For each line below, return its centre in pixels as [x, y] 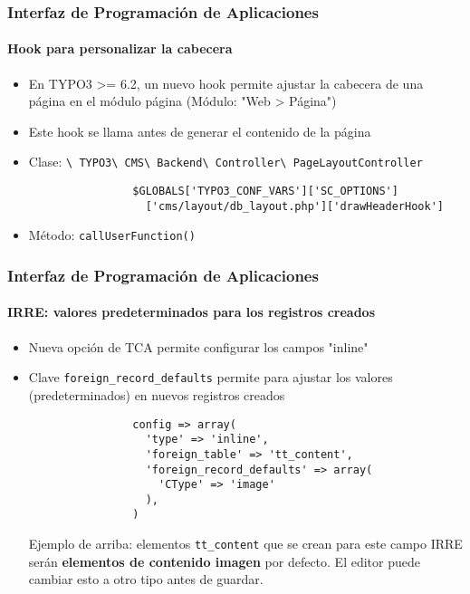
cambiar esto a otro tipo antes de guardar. [146, 579]
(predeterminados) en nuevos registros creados [157, 394]
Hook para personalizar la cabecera [120, 48]
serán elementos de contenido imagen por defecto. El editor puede [224, 561]
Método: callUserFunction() [112, 235]
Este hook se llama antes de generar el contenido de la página [200, 131]
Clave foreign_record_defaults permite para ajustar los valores [211, 377]
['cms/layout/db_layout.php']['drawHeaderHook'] [294, 206]
